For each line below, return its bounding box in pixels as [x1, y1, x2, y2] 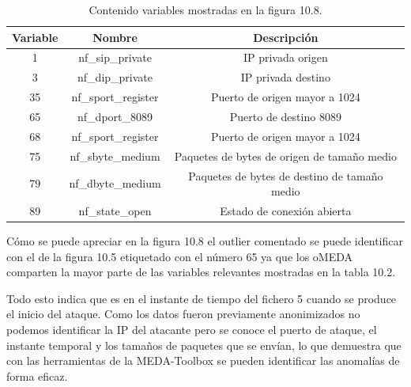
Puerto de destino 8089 [229, 108, 341, 124]
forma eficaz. [6, 367, 68, 384]
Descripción [253, 28, 319, 45]
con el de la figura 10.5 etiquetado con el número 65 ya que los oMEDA [6, 248, 353, 264]
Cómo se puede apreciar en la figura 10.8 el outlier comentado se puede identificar [6, 233, 403, 249]
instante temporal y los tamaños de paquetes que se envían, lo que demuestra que [6, 336, 402, 353]
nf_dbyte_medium [69, 175, 161, 192]
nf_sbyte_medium [70, 147, 160, 164]
